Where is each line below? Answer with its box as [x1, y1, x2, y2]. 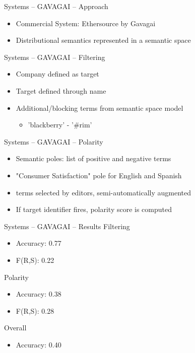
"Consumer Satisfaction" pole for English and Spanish [16, 170, 182, 180]
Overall [4, 322, 27, 333]
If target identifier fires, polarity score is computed [16, 204, 172, 215]
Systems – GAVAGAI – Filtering [4, 51, 105, 62]
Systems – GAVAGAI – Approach [4, 1, 108, 11]
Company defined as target [16, 68, 99, 79]
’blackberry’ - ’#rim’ [28, 119, 92, 130]
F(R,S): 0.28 [16, 305, 54, 316]
